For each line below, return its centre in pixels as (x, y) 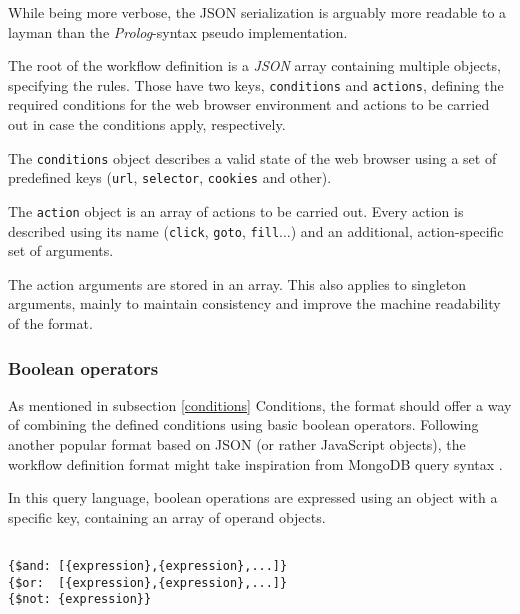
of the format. (50, 323)
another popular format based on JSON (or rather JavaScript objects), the (237, 444)
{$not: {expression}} (80, 599)
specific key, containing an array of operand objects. (167, 516)
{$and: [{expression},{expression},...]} (148, 566)
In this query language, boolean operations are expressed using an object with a (253, 497)
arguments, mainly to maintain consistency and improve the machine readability (254, 303)
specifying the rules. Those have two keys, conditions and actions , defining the (256, 84)
